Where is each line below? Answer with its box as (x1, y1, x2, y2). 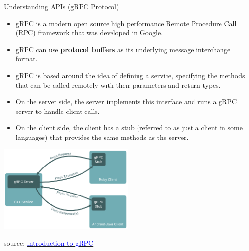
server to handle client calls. (15, 106, 100, 116)
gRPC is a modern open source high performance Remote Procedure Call (15, 18, 237, 28)
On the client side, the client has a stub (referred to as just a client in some (15, 122, 243, 133)
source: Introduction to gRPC (4, 238, 94, 248)
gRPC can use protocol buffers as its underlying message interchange (15, 44, 231, 54)
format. (15, 54, 38, 64)
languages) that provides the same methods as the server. (15, 132, 189, 142)
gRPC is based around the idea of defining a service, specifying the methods (15, 70, 245, 80)
